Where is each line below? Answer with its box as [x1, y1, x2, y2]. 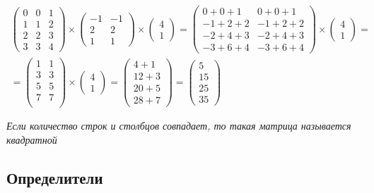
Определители [6, 167, 103, 189]
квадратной [6, 132, 57, 147]
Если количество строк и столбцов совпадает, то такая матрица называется [6, 118, 351, 133]
